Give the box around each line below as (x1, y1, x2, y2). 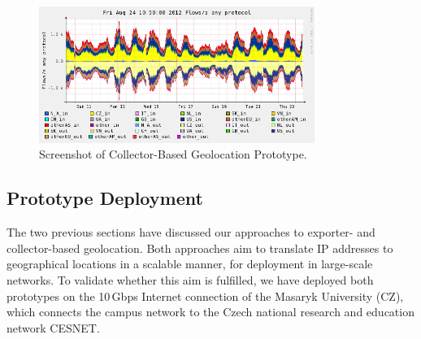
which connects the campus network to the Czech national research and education (7, 303, 414, 320)
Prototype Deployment (7, 185, 203, 211)
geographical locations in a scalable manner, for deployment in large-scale (7, 255, 373, 272)
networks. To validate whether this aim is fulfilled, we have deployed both (7, 271, 374, 288)
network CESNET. (7, 319, 100, 336)
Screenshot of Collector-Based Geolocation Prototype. (39, 146, 307, 163)
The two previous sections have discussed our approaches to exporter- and (7, 224, 375, 241)
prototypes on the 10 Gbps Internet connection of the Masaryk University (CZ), (7, 287, 404, 304)
